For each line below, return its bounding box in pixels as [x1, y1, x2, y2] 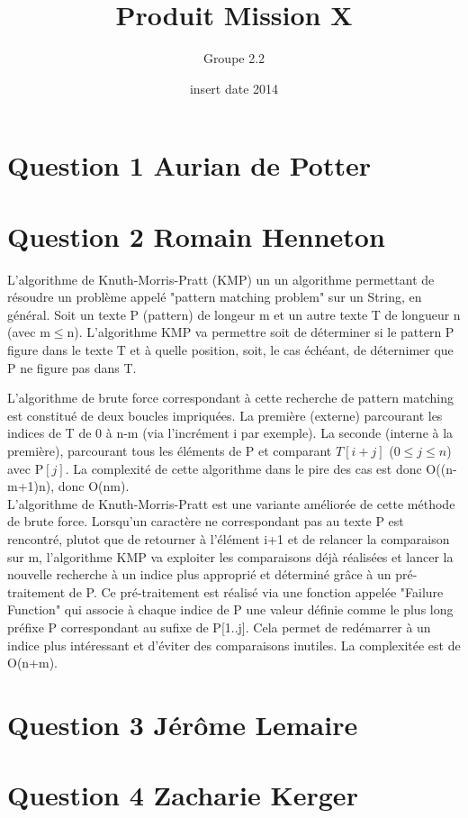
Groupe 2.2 [202, 49, 265, 68]
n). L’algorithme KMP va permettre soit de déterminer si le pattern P [67, 323, 454, 341]
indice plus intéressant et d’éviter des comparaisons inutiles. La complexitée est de [7, 635, 461, 654]
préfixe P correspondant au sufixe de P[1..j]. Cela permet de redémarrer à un [7, 617, 431, 636]
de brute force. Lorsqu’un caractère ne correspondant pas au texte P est [7, 512, 404, 531]
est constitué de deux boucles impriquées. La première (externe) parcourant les [7, 405, 443, 424]
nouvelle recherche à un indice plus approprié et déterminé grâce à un [7, 565, 391, 584]
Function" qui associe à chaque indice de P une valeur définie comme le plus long [7, 600, 454, 619]
